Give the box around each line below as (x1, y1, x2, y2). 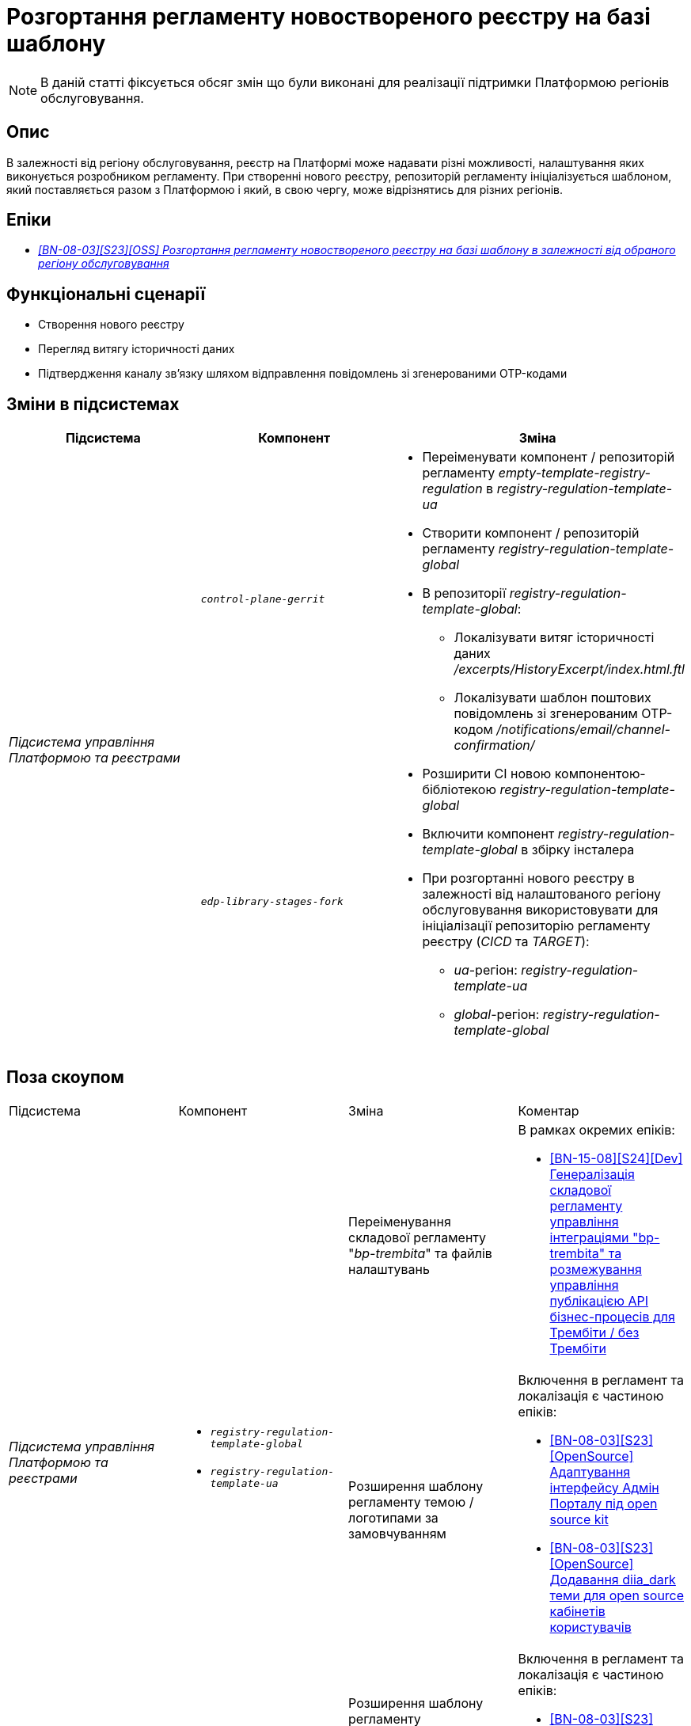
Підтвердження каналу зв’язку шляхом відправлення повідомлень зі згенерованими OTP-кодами (38, 367, 568, 381)
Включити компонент (422, 826, 555, 842)
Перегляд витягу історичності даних (38, 342, 235, 356)
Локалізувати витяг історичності (454, 629, 655, 646)
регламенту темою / (348, 1493, 474, 1510)
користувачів (549, 1618, 632, 1635)
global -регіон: (454, 1006, 540, 1023)
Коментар (518, 1102, 579, 1119)
